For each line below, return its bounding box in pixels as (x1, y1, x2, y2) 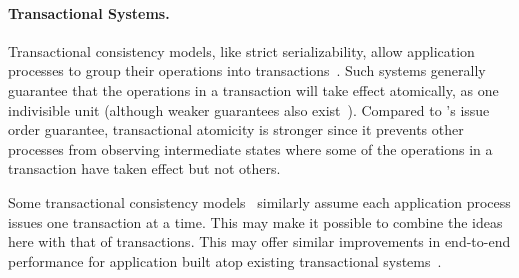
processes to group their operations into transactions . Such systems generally (8, 60, 486, 81)
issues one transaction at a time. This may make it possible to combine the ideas (8, 211, 503, 232)
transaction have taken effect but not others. (8, 158, 281, 179)
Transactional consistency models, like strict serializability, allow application (8, 40, 475, 61)
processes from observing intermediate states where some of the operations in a (8, 138, 493, 159)
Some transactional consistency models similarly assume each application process (8, 191, 511, 212)
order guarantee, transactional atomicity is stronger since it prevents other (8, 119, 464, 140)
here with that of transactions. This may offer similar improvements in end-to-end (8, 231, 511, 252)
